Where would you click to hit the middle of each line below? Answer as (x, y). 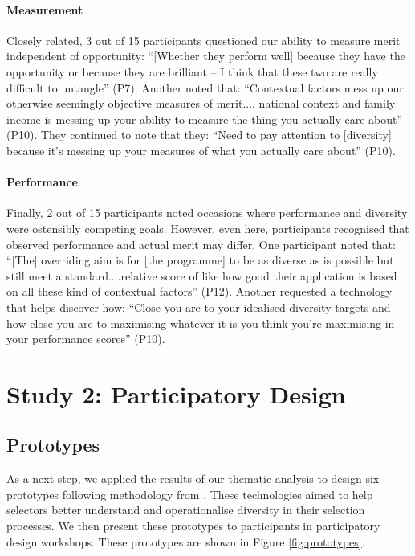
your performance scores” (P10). (86, 339)
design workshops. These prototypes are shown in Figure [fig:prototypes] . (186, 541)
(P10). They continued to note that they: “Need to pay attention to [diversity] (199, 135)
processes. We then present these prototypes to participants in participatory (193, 526)
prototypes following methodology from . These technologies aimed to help (190, 494)
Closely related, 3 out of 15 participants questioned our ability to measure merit (203, 40)
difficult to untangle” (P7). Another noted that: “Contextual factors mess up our (205, 87)
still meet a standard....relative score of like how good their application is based (202, 275)
